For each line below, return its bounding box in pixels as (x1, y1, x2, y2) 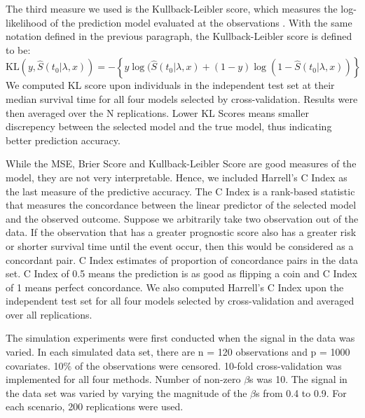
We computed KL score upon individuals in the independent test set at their (6, 78, 335, 92)
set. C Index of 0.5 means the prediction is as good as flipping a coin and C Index (6, 266, 357, 281)
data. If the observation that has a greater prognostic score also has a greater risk (6, 225, 357, 239)
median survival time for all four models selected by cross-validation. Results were (6, 91, 358, 106)
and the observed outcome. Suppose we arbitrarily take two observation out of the (6, 211, 359, 225)
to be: (6, 42, 31, 57)
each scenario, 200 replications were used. (6, 399, 184, 414)
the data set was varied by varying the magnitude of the (6, 385, 247, 400)
